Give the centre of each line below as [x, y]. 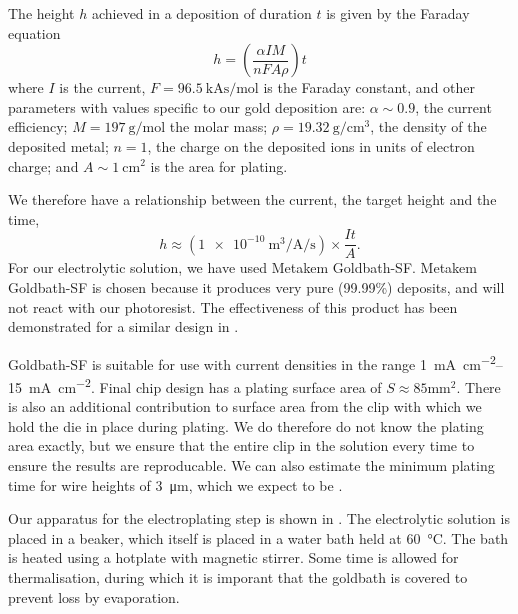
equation [34, 32]
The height [41, 13]
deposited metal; [58, 145]
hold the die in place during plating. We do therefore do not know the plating [246, 425]
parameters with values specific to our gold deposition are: [187, 106]
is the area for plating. [219, 165]
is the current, [102, 87]
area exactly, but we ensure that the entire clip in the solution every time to [241, 445]
